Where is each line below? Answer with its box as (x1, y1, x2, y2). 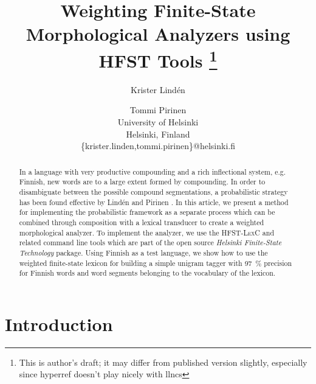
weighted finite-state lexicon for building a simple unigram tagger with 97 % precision (19, 257, 292, 268)
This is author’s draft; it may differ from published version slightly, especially (19, 355, 307, 368)
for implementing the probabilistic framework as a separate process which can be (19, 207, 275, 217)
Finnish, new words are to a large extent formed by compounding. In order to (19, 176, 266, 187)
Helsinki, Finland (126, 127, 190, 140)
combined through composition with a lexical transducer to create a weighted (19, 217, 264, 227)
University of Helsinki (117, 116, 199, 128)
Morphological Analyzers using (26, 21, 290, 46)
